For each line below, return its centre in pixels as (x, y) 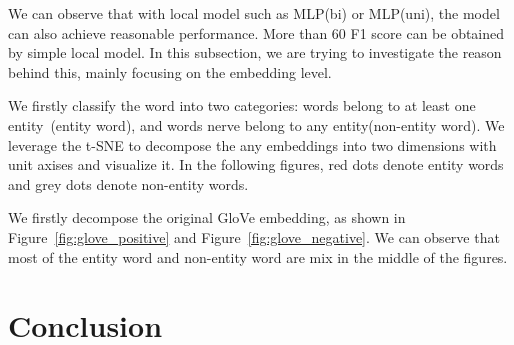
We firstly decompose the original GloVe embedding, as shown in (207, 217)
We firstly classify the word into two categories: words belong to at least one (242, 105)
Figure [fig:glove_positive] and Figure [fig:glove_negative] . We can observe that (254, 236)
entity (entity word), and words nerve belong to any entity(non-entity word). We (256, 124)
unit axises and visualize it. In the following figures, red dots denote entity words (256, 164)
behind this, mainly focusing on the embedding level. (170, 71)
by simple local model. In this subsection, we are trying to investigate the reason (255, 52)
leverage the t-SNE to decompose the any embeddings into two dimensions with (252, 144)
